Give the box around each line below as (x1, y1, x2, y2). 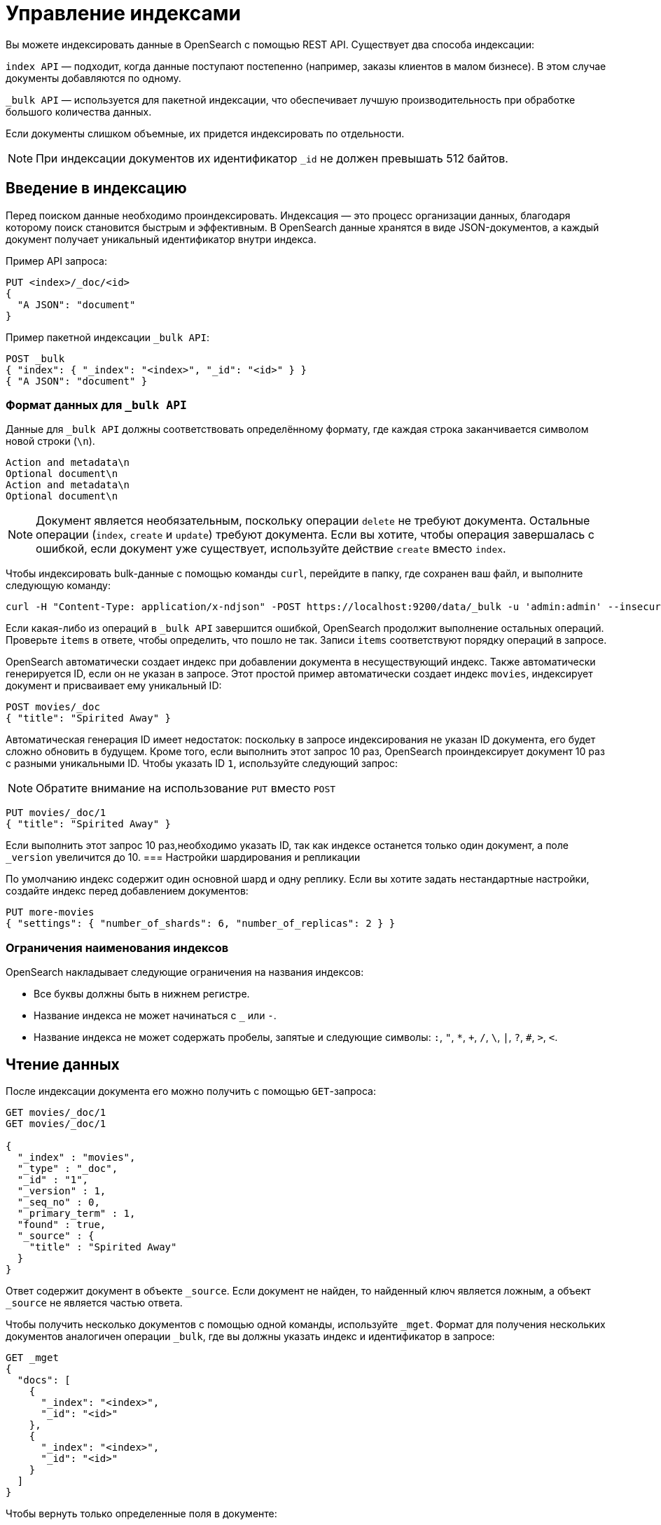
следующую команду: (6, 579, 111, 592)
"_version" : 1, (17, 1185, 106, 1196)
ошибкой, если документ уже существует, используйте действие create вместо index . (36, 541, 506, 556)
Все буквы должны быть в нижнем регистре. (34, 988, 250, 1000)
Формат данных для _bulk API (6, 397, 187, 412)
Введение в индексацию (6, 179, 187, 198)
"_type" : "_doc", (17, 1162, 118, 1174)
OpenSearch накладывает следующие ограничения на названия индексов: (6, 966, 364, 979)
